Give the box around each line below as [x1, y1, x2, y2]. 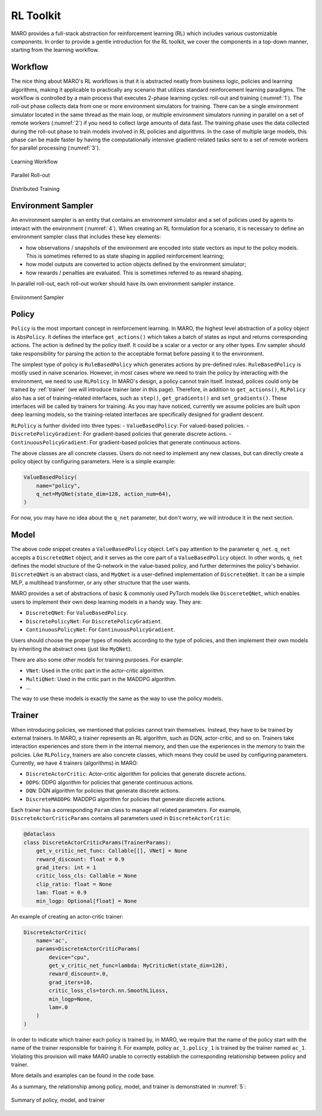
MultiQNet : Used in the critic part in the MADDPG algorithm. [26, 675, 177, 682]
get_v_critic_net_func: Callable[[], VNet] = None [36, 848, 187, 854]
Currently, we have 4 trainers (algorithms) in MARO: [11, 759, 138, 766]
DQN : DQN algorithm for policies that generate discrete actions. [26, 787, 180, 795]
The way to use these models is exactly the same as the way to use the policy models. [11, 695, 224, 702]
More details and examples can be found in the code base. [11, 1072, 156, 1079]
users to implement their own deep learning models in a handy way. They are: [11, 598, 202, 605]
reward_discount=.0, [48, 970, 109, 978]
